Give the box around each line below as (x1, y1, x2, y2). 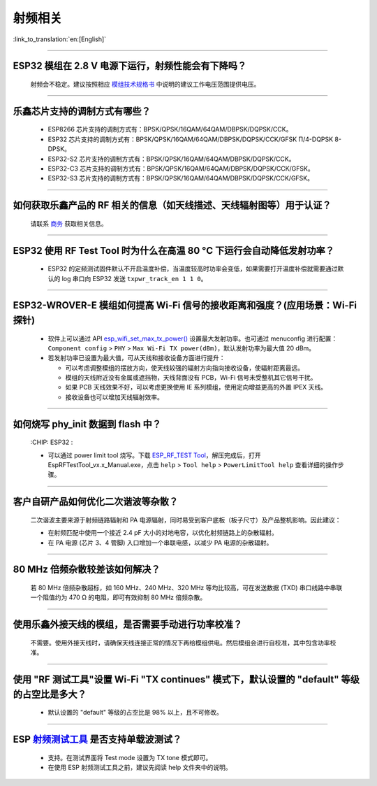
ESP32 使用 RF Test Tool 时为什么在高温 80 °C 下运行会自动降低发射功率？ (13, 245, 334, 257)
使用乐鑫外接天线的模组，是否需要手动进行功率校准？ (13, 619, 242, 631)
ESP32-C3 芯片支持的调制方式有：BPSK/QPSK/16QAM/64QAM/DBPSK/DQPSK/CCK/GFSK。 (47, 164, 314, 173)
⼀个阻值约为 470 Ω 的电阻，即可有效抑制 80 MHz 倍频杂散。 (30, 593, 207, 601)
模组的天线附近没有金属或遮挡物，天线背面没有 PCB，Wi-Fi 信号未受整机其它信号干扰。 (65, 373, 317, 382)
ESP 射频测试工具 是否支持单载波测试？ (13, 734, 182, 745)
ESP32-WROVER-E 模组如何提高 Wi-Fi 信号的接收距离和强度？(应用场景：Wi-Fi (13, 299, 357, 311)
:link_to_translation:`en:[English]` (13, 35, 107, 43)
